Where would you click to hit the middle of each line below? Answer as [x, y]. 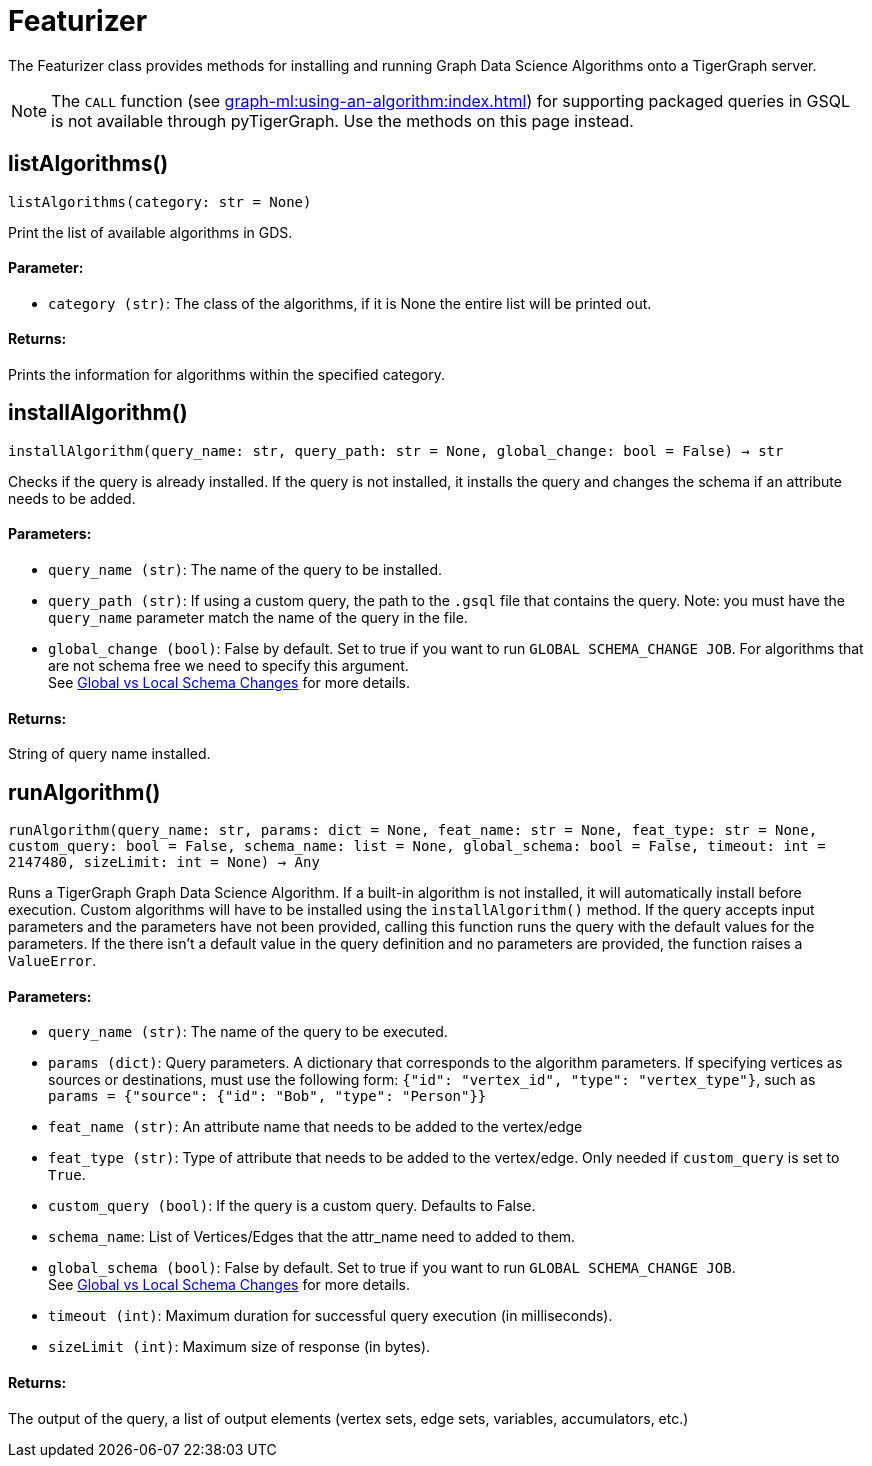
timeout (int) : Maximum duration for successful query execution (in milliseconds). [330, 1316]
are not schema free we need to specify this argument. [228, 666]
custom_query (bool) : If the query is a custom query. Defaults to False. [292, 1206]
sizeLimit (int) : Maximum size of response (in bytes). [239, 1347]
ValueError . [52, 961]
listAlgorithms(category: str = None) [160, 201]
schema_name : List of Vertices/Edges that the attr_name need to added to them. [312, 1237]
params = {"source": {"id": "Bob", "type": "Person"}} [267, 1096]
